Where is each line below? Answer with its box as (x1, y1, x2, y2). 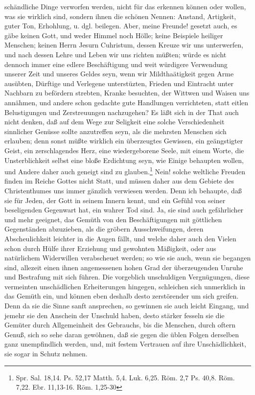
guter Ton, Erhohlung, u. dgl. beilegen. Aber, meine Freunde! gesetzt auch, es (4, 21, 237, 31)
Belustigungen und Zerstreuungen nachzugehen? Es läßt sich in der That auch (4, 107, 239, 117)
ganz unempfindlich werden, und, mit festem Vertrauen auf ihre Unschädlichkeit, (4, 339, 246, 349)
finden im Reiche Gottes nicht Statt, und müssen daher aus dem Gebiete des (4, 176, 234, 186)
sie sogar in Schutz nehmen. (4, 349, 88, 359)
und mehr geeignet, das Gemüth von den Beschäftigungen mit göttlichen (4, 214, 222, 224)
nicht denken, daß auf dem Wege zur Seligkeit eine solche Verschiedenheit (4, 116, 225, 127)
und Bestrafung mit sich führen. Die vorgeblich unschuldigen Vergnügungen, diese (4, 272, 250, 282)
